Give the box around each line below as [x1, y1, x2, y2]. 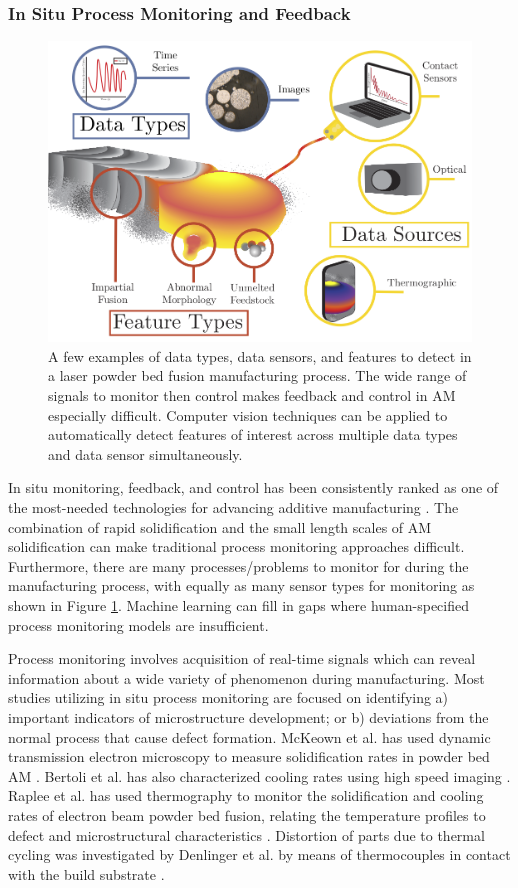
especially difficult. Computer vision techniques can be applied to [48, 404, 448, 425]
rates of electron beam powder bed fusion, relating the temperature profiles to [8, 804, 486, 825]
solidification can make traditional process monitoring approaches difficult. [8, 536, 465, 557]
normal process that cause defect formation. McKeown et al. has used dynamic [8, 726, 491, 747]
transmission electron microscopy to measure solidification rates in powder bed [8, 746, 490, 767]
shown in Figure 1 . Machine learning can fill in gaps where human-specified [8, 595, 470, 615]
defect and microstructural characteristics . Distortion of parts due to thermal [8, 824, 485, 845]
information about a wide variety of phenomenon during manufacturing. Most [8, 667, 485, 688]
